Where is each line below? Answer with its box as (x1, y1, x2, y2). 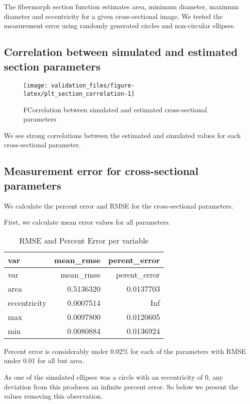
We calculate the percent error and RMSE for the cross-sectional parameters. (4, 200, 233, 211)
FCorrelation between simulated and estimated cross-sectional (23, 104, 207, 114)
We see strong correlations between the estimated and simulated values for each (4, 130, 241, 140)
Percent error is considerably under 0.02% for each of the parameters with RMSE (4, 346, 246, 356)
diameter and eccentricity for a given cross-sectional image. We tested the (4, 11, 223, 21)
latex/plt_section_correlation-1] (23, 90, 135, 98)
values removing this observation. (4, 391, 103, 401)
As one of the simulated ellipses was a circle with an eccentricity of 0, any (4, 372, 223, 382)
